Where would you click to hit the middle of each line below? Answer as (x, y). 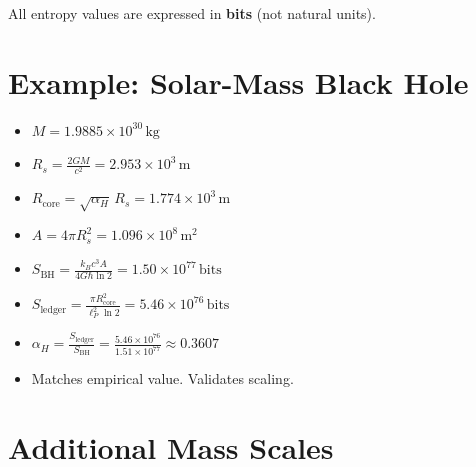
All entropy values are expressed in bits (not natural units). (192, 13)
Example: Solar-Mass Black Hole (238, 81)
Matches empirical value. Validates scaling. (162, 378)
